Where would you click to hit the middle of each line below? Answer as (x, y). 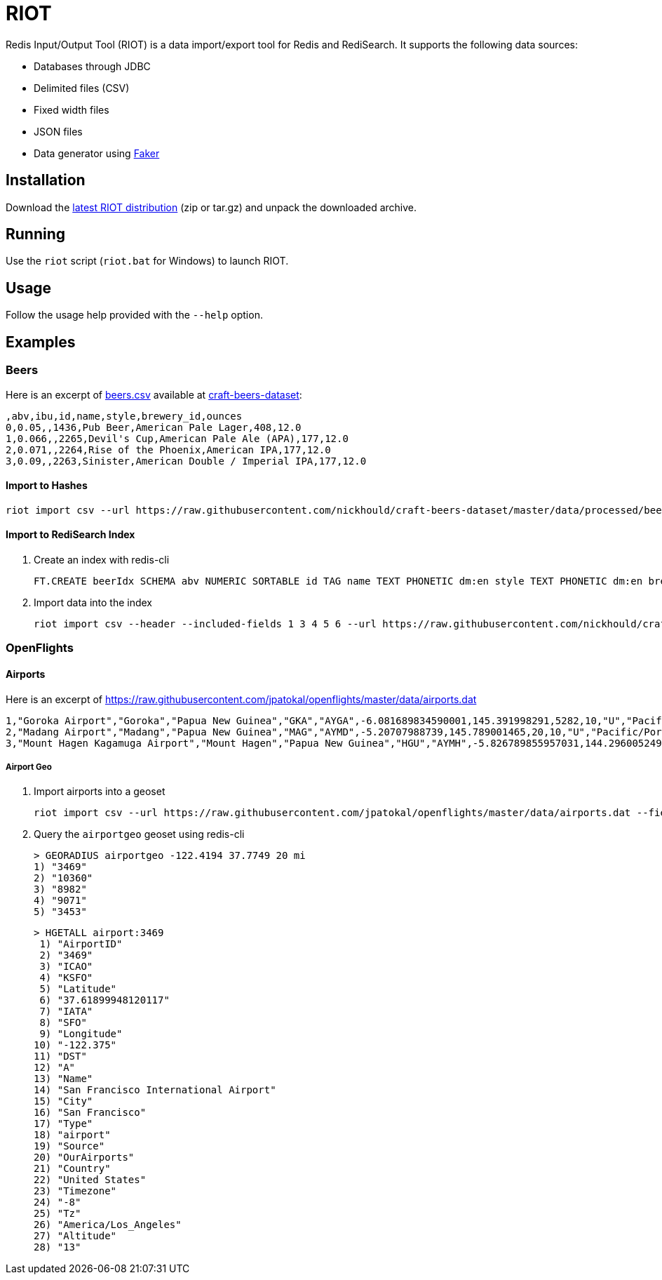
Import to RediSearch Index (70, 535)
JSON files (58, 131)
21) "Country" (72, 1169)
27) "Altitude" (75, 1236)
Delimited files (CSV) (82, 88)
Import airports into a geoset (100, 792)
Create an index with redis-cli (102, 559)
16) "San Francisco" (90, 1113)
